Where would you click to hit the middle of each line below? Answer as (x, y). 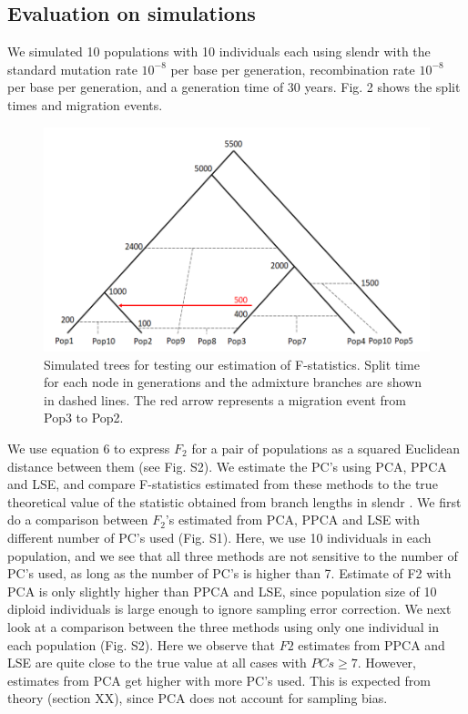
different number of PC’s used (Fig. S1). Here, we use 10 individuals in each (219, 537)
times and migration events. (85, 104)
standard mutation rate (72, 69)
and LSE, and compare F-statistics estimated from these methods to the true (223, 484)
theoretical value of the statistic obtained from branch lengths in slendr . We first (234, 501)
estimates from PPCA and (371, 644)
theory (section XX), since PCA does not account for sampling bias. (198, 698)
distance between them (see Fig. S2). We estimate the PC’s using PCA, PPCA (227, 466)
